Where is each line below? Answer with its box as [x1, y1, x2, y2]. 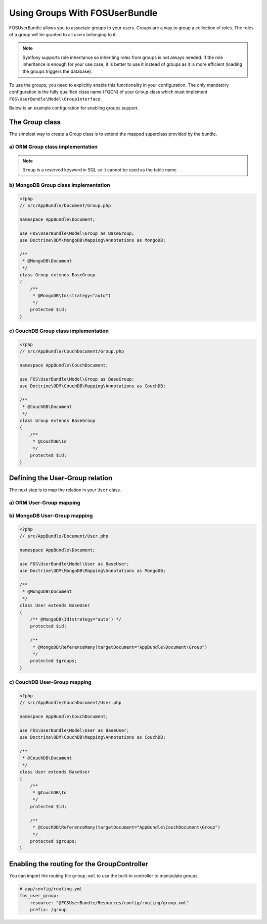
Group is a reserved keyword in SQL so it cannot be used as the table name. [22, 167, 178, 173]
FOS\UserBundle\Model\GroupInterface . [9, 96, 102, 102]
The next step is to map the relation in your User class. [9, 487, 121, 493]
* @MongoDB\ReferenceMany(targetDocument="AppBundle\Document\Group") [32, 644, 208, 650]
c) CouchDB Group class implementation [9, 327, 109, 334]
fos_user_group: [19, 893, 59, 899]
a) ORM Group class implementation [9, 143, 98, 150]
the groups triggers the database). [22, 68, 92, 74]
